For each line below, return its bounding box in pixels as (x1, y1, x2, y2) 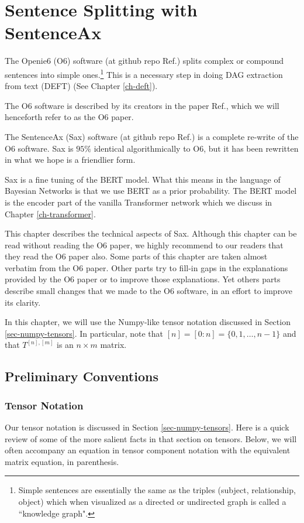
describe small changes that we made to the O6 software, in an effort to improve (5, 285, 292, 297)
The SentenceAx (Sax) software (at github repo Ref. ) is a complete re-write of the (5, 130, 299, 142)
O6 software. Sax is (5, 142, 74, 154)
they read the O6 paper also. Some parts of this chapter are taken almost (5, 250, 268, 262)
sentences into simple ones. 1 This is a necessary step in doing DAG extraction (5, 66, 283, 80)
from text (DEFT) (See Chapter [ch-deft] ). (5, 80, 158, 92)
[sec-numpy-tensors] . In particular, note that (5, 327, 164, 339)
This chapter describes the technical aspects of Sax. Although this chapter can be (5, 227, 297, 240)
